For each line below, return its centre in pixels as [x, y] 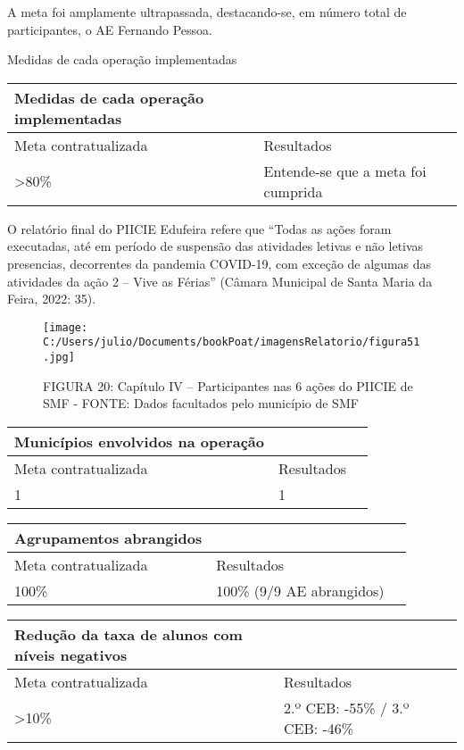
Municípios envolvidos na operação [140, 441]
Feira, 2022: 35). [52, 299]
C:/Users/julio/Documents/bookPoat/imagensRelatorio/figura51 [232, 342]
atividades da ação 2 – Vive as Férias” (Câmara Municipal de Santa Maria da [220, 281]
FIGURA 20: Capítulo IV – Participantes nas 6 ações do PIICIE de [228, 385]
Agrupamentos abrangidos [108, 537]
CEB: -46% [319, 728]
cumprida [293, 191]
